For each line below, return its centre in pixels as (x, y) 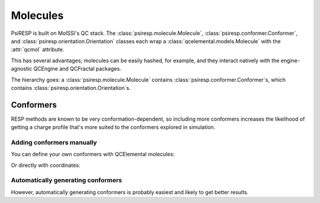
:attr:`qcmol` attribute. (38, 50)
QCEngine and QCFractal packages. (77, 69)
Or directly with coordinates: (46, 165)
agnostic (22, 69)
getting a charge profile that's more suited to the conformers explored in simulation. (113, 127)
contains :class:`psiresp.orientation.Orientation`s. (71, 88)
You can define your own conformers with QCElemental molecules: (93, 154)
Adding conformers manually (54, 142)
